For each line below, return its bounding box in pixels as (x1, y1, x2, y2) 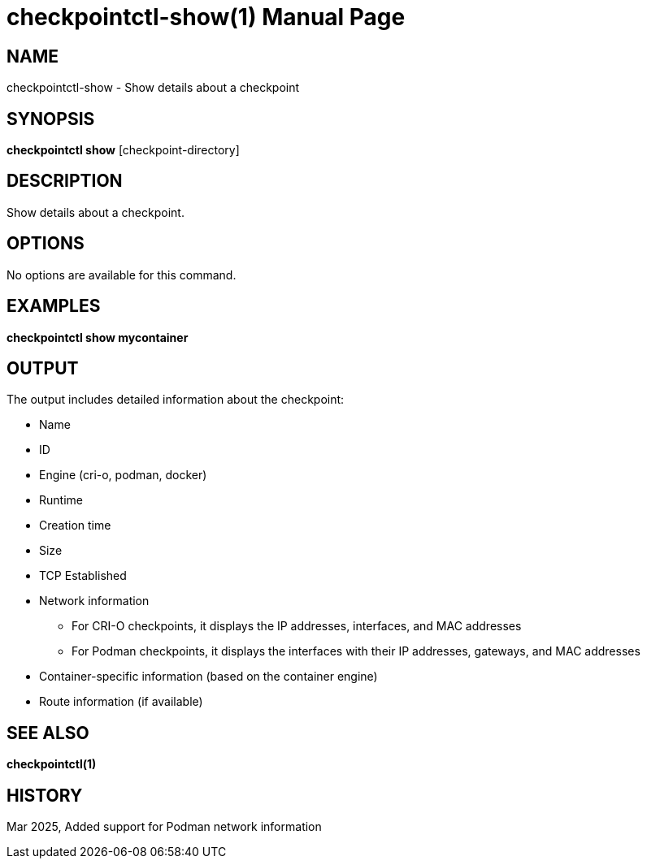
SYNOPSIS (7, 108, 95, 129)
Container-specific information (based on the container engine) (39, 669, 378, 684)
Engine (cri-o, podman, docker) (39, 468, 207, 482)
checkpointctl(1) (7, 757, 97, 772)
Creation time (39, 518, 111, 533)
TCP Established (39, 569, 127, 583)
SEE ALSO (7, 722, 89, 743)
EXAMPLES (7, 296, 101, 317)
